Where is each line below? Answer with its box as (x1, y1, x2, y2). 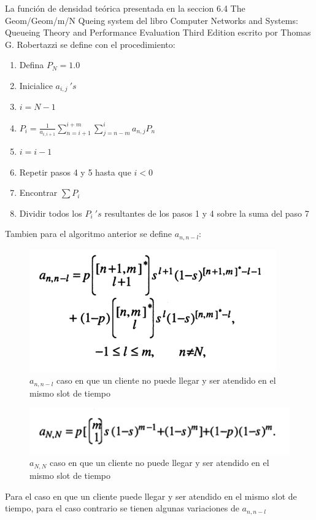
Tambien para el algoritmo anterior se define (5, 227, 172, 240)
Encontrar (19, 186, 58, 199)
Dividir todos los (19, 206, 82, 219)
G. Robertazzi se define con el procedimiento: (5, 37, 175, 50)
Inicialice (19, 79, 53, 91)
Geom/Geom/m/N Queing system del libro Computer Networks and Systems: (5, 14, 298, 26)
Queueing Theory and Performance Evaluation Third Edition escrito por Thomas (5, 26, 311, 39)
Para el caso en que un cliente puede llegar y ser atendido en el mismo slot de (5, 489, 297, 502)
